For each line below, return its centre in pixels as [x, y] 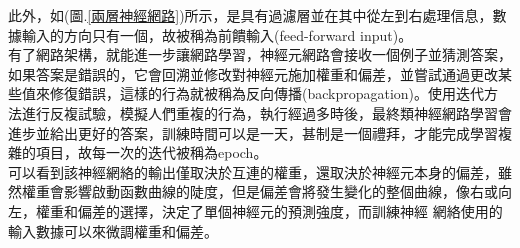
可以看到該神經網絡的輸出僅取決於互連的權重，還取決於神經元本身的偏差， [253, 171]
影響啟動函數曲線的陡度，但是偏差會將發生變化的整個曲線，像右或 [280, 191]
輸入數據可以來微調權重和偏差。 [113, 230]
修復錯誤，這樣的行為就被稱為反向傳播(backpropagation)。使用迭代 [267, 93]
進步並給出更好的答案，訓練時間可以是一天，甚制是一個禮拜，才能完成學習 [253, 132]
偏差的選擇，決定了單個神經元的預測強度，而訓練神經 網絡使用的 [290, 210]
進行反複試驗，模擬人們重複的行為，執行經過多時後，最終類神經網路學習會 [266, 112]
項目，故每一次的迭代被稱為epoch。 [151, 152]
